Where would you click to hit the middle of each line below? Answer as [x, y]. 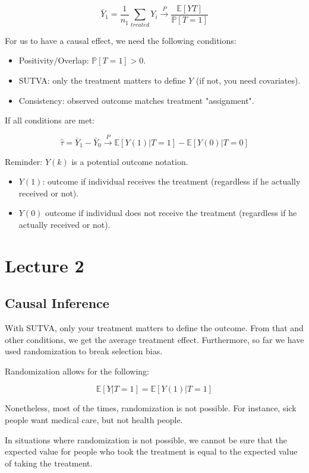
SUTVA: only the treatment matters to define [102, 80]
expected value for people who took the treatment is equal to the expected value [151, 451]
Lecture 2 [45, 265]
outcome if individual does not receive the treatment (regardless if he [171, 213]
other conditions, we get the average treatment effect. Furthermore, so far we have [154, 339]
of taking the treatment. [49, 463]
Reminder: [24, 161]
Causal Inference [57, 303]
